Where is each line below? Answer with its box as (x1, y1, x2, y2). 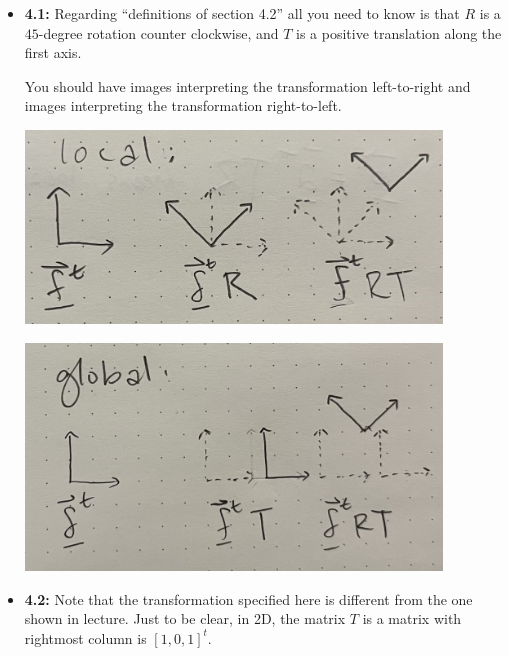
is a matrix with (362, 608, 462, 629)
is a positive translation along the (296, 22, 502, 43)
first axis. (24, 42, 82, 63)
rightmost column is (24, 627, 147, 648)
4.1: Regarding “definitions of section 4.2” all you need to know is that (24, 3, 460, 23)
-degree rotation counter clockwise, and (38, 22, 279, 43)
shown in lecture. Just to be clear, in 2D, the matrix (24, 608, 346, 629)
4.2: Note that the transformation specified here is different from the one (24, 588, 473, 609)
